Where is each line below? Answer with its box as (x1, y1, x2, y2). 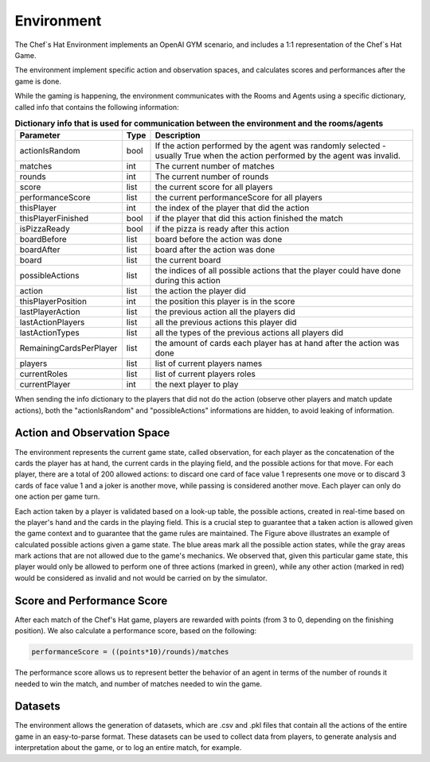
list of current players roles (154, 368, 256, 379)
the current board (154, 255, 221, 266)
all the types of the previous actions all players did (154, 327, 344, 338)
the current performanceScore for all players (154, 192, 322, 203)
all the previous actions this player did (154, 317, 298, 328)
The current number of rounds (154, 171, 269, 182)
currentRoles (19, 368, 68, 379)
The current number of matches (154, 161, 275, 172)
